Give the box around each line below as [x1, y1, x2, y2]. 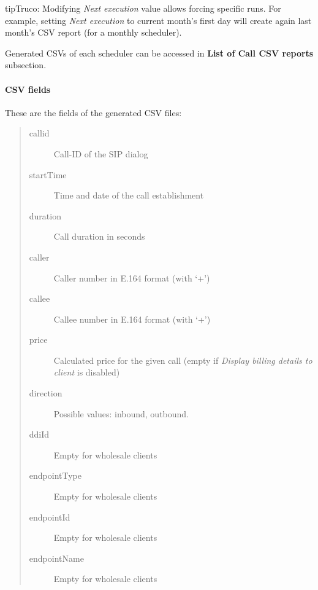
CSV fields [5, 82, 51, 95]
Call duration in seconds [53, 230, 145, 243]
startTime [29, 168, 67, 181]
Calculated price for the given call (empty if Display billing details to [53, 353, 312, 366]
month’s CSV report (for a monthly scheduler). [5, 26, 182, 39]
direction [29, 387, 62, 399]
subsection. [5, 58, 47, 71]
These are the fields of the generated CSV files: [5, 106, 182, 119]
